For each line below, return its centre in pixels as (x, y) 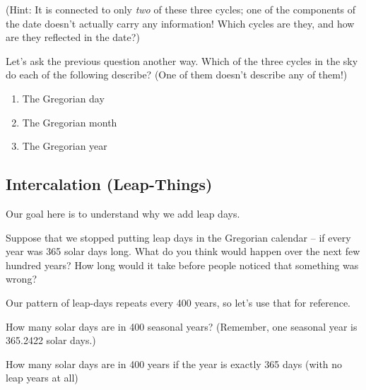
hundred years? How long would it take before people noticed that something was (182, 265)
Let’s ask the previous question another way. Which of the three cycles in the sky (182, 60)
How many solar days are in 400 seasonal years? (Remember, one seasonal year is (182, 326)
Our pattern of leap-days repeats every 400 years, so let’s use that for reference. (178, 302)
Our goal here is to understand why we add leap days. (123, 213)
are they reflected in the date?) (73, 37)
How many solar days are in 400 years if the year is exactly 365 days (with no (174, 364)
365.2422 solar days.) (51, 340)
